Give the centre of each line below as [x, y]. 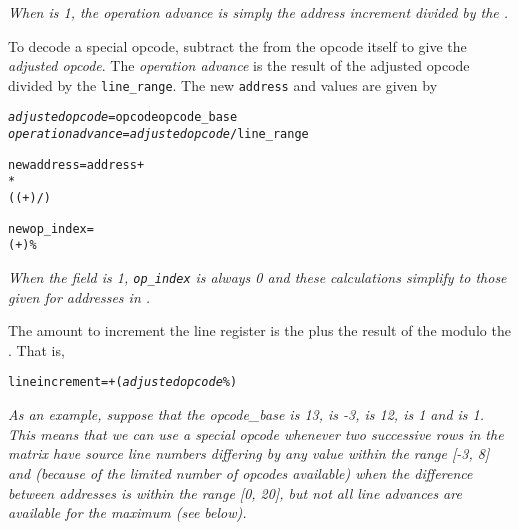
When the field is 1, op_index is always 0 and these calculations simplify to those [257, 277]
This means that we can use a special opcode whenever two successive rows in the [256, 433]
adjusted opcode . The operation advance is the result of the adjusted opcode [239, 65]
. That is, [36, 349]
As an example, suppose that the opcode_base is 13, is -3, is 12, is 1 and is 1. [246, 414]
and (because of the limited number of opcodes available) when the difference [240, 472]
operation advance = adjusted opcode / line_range [158, 134]
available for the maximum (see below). [127, 512]
